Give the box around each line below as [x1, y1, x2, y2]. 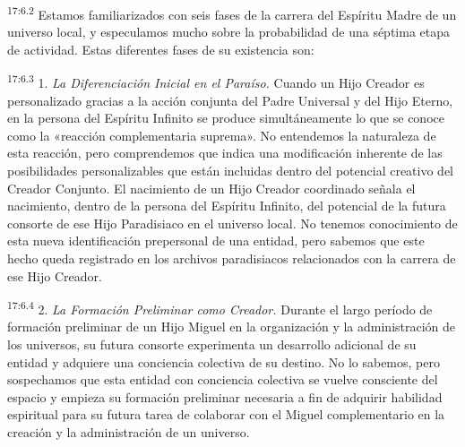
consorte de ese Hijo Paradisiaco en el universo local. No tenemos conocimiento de [7, 213, 458, 232]
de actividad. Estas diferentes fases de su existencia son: [7, 39, 314, 58]
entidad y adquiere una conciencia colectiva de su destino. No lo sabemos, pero [7, 352, 440, 371]
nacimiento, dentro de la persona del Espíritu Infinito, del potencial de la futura [7, 196, 446, 215]
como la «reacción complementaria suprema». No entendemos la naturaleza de [7, 125, 436, 144]
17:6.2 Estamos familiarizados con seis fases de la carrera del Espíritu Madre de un [7, 3, 457, 23]
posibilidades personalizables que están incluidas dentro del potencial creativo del [7, 161, 453, 180]
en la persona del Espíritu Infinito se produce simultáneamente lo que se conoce [7, 108, 444, 127]
